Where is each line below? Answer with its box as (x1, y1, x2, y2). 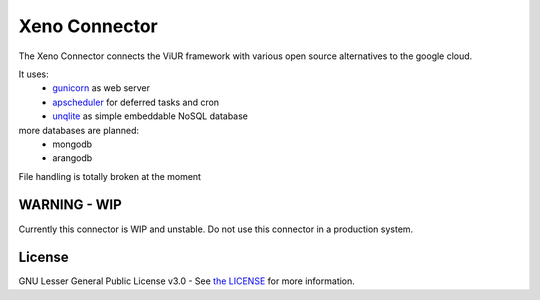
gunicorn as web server (52, 82, 150, 94)
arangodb (52, 152, 93, 164)
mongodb (52, 138, 93, 150)
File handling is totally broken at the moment (18, 170, 202, 182)
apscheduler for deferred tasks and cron (52, 96, 220, 108)
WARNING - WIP (18, 196, 122, 214)
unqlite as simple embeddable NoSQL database (52, 110, 249, 122)
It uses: (18, 68, 49, 80)
